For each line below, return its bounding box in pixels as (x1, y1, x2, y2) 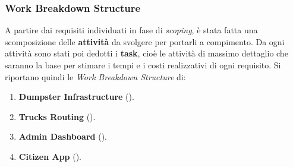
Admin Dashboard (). (18, 130, 107, 143)
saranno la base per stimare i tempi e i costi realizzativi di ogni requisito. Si (5, 59, 281, 71)
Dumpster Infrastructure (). (18, 90, 134, 103)
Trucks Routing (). (18, 110, 96, 122)
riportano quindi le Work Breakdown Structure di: (5, 70, 186, 83)
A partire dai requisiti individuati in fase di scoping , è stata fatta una (5, 24, 258, 36)
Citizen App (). (18, 150, 81, 162)
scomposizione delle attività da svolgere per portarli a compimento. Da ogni (5, 35, 285, 48)
